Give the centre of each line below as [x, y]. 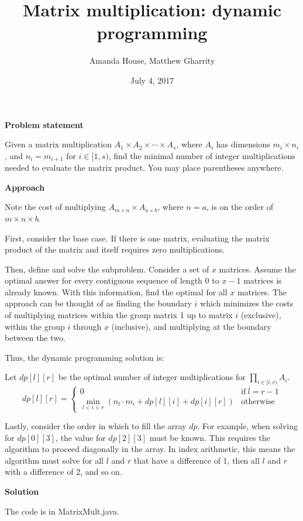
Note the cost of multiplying [55, 207]
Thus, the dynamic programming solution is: [85, 357]
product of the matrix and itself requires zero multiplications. [115, 249]
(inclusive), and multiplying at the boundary [191, 326]
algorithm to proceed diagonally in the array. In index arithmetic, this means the [150, 449]
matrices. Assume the [257, 269]
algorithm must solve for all [54, 460]
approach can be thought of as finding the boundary [98, 303]
